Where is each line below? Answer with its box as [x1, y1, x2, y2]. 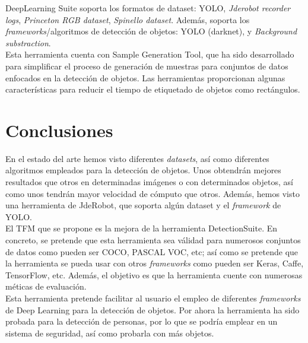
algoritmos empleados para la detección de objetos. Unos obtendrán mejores [5, 164, 281, 176]
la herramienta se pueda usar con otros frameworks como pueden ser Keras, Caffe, [5, 257, 304, 269]
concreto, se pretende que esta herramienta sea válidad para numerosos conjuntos [5, 234, 301, 246]
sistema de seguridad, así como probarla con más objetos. [5, 326, 214, 339]
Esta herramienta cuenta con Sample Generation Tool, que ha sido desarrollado [5, 48, 294, 61]
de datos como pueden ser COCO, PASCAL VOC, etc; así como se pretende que [5, 245, 299, 258]
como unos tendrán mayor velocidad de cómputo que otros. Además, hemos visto [5, 187, 300, 199]
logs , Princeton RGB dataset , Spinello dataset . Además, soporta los [5, 13, 250, 26]
